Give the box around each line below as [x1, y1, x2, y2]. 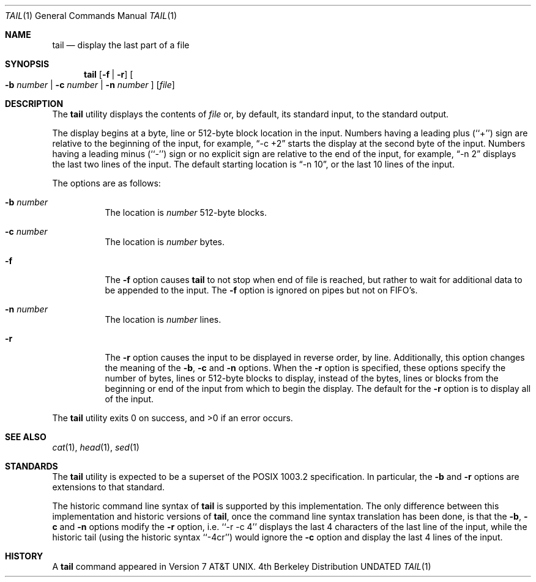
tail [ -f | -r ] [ [84, 69, 133, 79]
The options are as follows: [52, 178, 161, 188]
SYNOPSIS [5, 59, 50, 69]
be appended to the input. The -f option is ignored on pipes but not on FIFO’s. [105, 285, 418, 295]
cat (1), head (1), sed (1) [52, 442, 140, 452]
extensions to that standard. [52, 482, 165, 492]
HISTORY [5, 551, 43, 561]
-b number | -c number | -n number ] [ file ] [5, 79, 175, 90]
